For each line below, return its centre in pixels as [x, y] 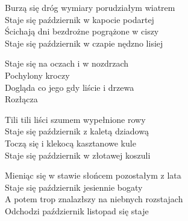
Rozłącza [21, 99]
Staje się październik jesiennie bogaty [74, 187]
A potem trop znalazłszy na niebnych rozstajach [94, 199]
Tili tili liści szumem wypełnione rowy [75, 119]
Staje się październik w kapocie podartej [80, 19]
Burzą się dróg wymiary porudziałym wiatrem [90, 7]
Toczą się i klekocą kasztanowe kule [70, 143]
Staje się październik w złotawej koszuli [78, 155]
